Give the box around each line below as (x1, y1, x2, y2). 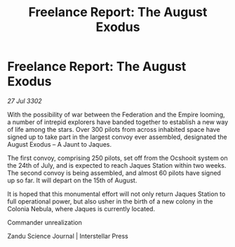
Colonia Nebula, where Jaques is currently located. (7, 204, 156, 213)
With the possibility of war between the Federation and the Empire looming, (7, 110, 226, 119)
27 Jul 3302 (7, 96, 42, 105)
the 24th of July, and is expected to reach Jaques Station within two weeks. (7, 161, 227, 169)
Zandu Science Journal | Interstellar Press (7, 232, 128, 240)
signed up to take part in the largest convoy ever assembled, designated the (7, 133, 227, 141)
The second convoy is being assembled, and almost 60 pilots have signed (7, 168, 221, 177)
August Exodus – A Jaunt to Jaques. (7, 140, 112, 148)
